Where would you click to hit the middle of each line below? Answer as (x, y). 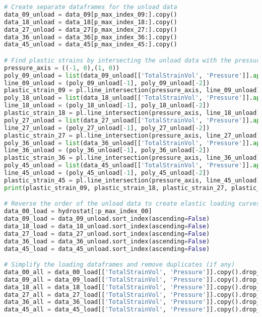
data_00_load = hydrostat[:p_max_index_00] (78, 211)
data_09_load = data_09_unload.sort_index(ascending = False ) (107, 219)
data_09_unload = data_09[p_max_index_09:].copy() (91, 14)
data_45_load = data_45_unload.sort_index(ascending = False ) (107, 249)
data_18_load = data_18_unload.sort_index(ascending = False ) (107, 226)
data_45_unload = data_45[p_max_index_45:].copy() (91, 45)
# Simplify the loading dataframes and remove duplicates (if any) (120, 265)
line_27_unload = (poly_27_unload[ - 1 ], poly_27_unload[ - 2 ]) (107, 128)
